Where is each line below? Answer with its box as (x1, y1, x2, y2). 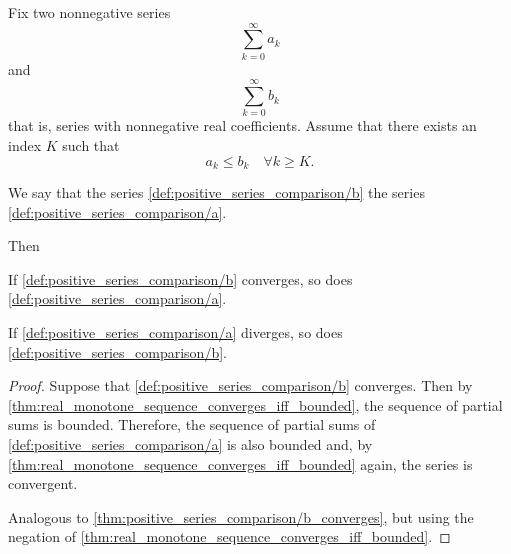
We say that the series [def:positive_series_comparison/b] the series (8, 182, 425, 203)
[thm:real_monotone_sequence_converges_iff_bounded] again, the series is (8, 453, 473, 474)
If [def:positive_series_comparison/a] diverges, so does (8, 322, 343, 343)
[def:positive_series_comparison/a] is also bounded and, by (8, 434, 373, 455)
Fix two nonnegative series (8, 2, 171, 22)
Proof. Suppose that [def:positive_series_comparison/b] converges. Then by (8, 375, 473, 396)
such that (62, 135, 120, 156)
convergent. (8, 473, 78, 494)
